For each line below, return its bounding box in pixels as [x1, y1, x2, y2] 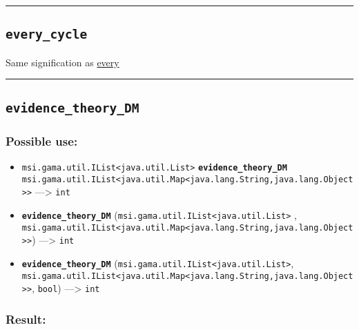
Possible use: [6, 132, 78, 149]
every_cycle [6, 27, 88, 42]
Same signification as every [6, 55, 119, 69]
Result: [6, 310, 46, 327]
